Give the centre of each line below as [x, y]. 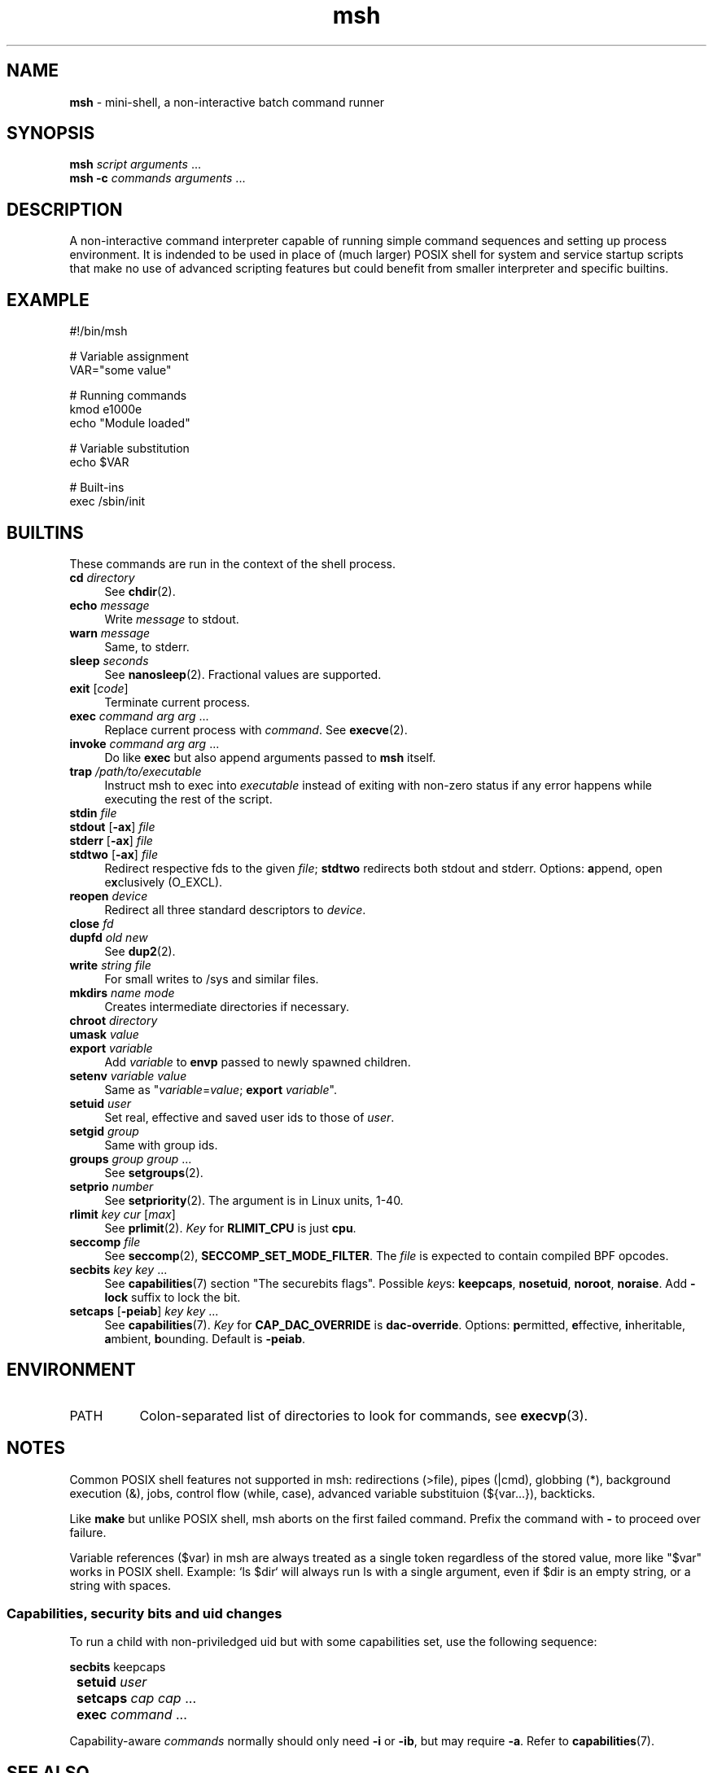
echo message [109, 605]
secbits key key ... [118, 1269]
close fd [92, 923]
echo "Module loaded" [130, 423]
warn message [110, 633]
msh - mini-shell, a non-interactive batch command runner [227, 102]
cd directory [102, 577]
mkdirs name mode [122, 992]
